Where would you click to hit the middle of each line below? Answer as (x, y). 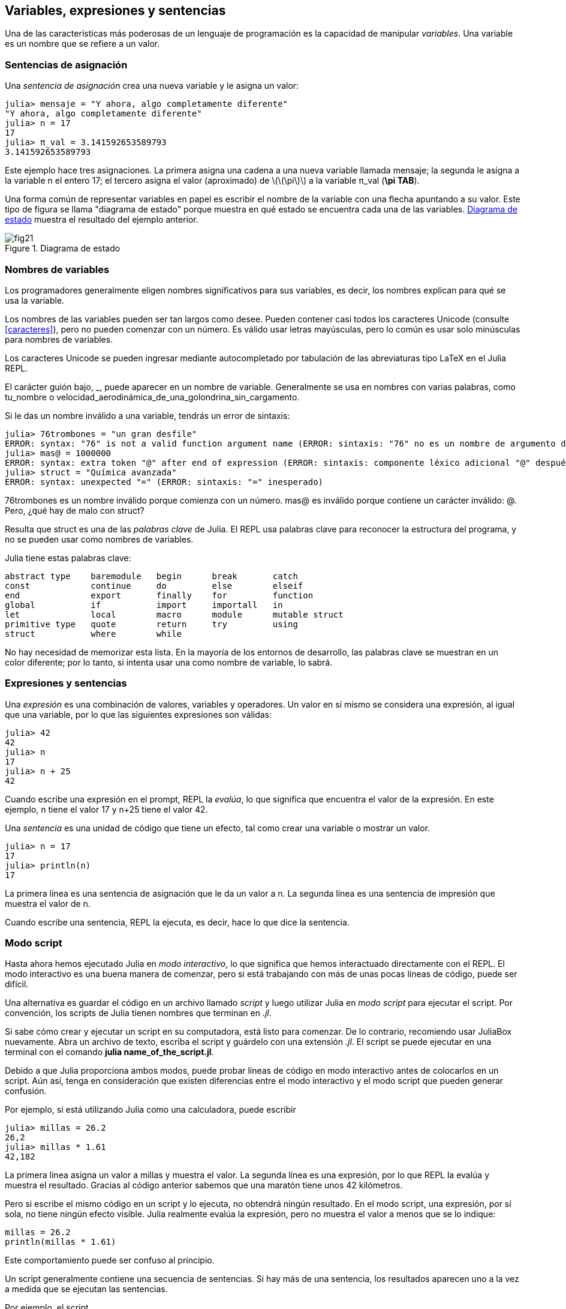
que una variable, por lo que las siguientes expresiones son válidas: (139, 714)
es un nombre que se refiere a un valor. (82, 44)
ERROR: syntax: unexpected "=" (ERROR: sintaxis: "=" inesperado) (164, 482)
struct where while (94, 633)
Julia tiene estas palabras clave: (68, 558)
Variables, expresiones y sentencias (115, 11)
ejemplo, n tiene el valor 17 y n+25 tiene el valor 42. (106, 809)
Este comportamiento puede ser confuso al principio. (110, 1260)
